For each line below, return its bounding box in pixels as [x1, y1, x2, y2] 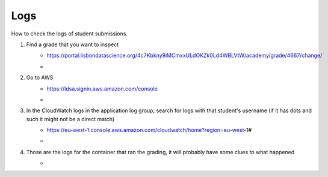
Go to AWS [26, 74, 54, 81]
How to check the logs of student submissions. [11, 30, 128, 37]
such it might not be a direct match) [26, 115, 115, 122]
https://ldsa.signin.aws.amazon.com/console [46, 85, 158, 92]
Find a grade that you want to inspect [26, 41, 119, 48]
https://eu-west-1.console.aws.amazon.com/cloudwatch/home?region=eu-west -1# [46, 127, 252, 134]
